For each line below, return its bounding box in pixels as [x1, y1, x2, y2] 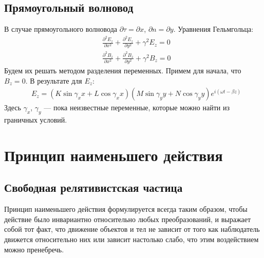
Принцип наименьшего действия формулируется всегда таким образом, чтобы [4, 204, 248, 214]
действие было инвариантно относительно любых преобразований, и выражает [4, 213, 251, 224]
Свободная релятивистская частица [4, 180, 183, 195]
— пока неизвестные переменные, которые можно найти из [44, 102, 230, 113]
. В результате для [25, 75, 82, 86]
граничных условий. [4, 114, 67, 125]
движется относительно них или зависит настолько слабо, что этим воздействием [4, 234, 259, 245]
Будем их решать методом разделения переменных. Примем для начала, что [4, 65, 241, 76]
